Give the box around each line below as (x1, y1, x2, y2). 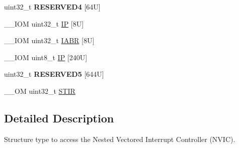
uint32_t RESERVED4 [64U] (4, 2, 101, 12)
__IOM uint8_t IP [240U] (4, 52, 88, 62)
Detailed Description (4, 110, 114, 125)
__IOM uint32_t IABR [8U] (4, 35, 95, 46)
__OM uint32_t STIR (4, 85, 75, 96)
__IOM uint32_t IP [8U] (4, 18, 84, 29)
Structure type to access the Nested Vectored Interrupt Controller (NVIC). (4, 133, 235, 144)
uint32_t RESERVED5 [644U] (4, 69, 104, 79)
